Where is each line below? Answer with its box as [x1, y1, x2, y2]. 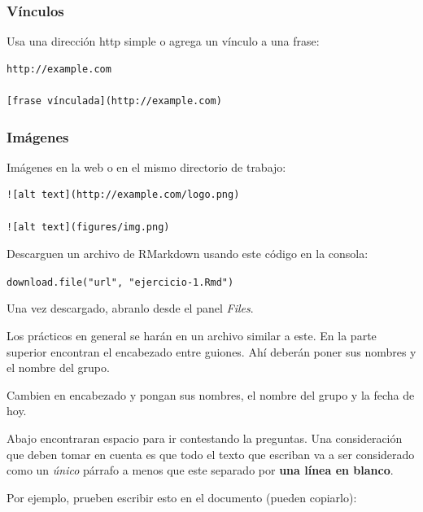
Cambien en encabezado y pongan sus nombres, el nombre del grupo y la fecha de [7, 386, 415, 403]
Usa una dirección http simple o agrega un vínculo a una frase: [7, 33, 320, 50]
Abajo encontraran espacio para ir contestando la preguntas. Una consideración [7, 430, 403, 446]
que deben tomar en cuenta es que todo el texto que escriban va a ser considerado [7, 445, 415, 462]
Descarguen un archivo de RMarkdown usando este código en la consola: [7, 245, 368, 262]
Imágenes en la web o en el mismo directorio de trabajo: [7, 158, 286, 175]
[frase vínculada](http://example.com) [7, 95, 222, 107]
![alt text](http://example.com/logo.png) [7, 189, 240, 201]
